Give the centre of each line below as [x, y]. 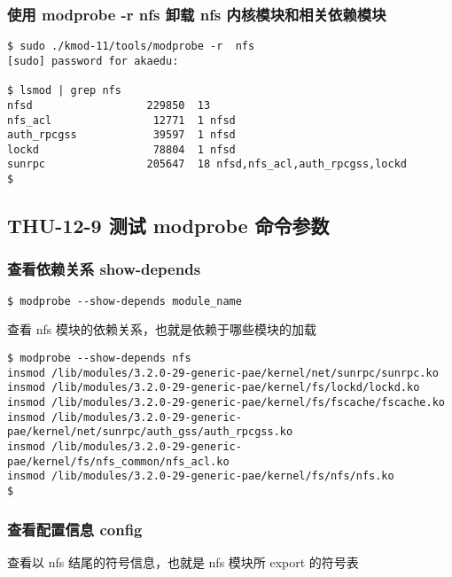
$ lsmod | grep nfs [64, 91]
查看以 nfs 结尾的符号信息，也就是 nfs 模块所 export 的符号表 [183, 561]
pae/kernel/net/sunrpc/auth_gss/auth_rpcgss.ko [150, 432]
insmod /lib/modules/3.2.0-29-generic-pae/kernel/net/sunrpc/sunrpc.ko [223, 373]
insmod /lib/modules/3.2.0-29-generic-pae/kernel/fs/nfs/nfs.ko [201, 476]
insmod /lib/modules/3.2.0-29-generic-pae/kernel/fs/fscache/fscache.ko [226, 402]
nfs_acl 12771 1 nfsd [121, 120]
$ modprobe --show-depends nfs [99, 359]
